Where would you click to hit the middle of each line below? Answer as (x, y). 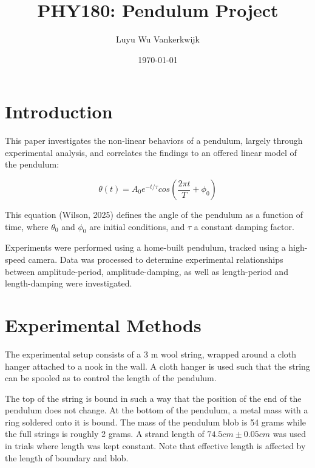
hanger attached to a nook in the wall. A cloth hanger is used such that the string (157, 366)
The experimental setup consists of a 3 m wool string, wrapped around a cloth (151, 354)
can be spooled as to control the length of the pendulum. (111, 378)
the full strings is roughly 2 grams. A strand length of (105, 434)
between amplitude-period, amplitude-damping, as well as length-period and (147, 271)
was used (289, 434)
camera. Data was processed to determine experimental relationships (156, 259)
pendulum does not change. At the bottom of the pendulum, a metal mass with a (157, 410)
